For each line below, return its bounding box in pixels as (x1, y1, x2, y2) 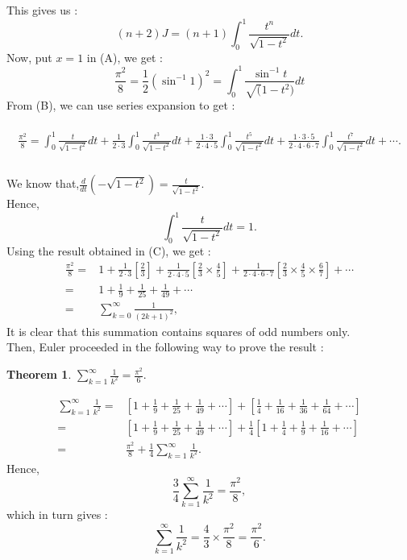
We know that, (6, 175, 80, 192)
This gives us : (6, 2, 78, 18)
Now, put (6, 48, 52, 65)
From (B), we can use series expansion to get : (6, 96, 235, 113)
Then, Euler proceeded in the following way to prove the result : (6, 338, 324, 355)
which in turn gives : (6, 506, 108, 523)
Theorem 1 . (6, 366, 72, 383)
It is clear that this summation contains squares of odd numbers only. (6, 322, 351, 339)
